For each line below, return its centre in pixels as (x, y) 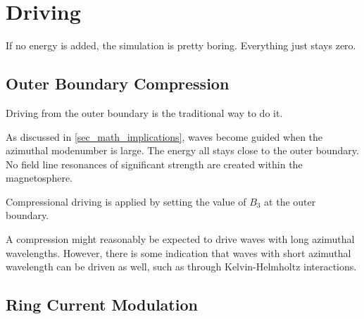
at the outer (290, 201)
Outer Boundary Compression (118, 83)
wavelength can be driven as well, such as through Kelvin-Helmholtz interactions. (181, 267)
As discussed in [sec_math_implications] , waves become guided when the (164, 136)
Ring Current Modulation (102, 305)
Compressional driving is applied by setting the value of (126, 201)
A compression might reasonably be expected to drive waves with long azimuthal (180, 239)
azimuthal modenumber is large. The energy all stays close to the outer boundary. (182, 150)
